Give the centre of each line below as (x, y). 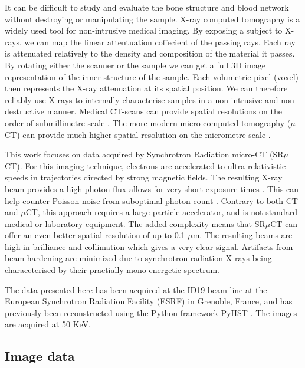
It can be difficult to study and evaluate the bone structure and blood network (147, 7)
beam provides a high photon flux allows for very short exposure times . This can (152, 188)
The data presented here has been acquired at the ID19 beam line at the (136, 289)
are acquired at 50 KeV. (48, 324)
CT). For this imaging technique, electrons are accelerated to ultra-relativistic (145, 165)
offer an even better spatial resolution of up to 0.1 (95, 235)
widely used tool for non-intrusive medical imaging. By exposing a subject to (144, 30)
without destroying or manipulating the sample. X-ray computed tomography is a (152, 19)
